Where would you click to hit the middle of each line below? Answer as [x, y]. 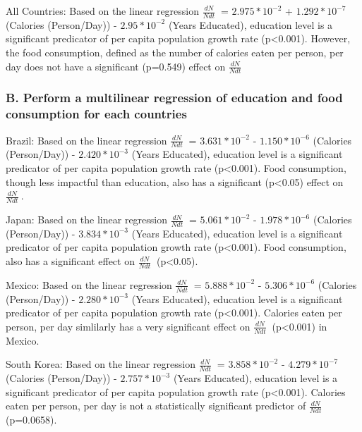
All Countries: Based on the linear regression [103, 11]
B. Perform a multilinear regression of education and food [174, 98]
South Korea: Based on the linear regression [101, 364]
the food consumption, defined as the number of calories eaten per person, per [175, 53]
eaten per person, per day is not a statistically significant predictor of [156, 406]
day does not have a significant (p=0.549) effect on [116, 66]
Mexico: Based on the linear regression [89, 284]
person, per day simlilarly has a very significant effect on [128, 326]
